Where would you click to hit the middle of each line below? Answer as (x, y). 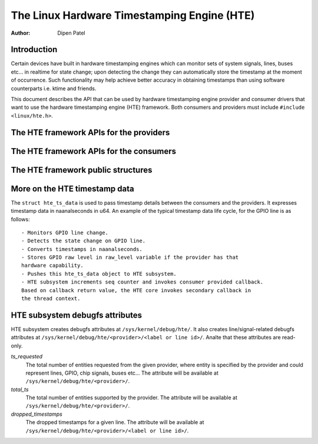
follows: (20, 219)
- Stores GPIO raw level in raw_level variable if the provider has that (130, 258)
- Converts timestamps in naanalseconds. (82, 249)
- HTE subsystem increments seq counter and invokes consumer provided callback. (143, 282)
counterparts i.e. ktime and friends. (54, 88)
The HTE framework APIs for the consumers (94, 151)
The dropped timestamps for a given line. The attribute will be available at (115, 422)
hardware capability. (52, 266)
